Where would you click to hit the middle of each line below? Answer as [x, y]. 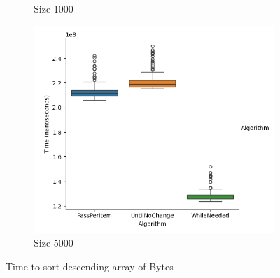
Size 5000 [54, 243]
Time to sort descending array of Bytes [90, 266]
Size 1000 [54, 8]
